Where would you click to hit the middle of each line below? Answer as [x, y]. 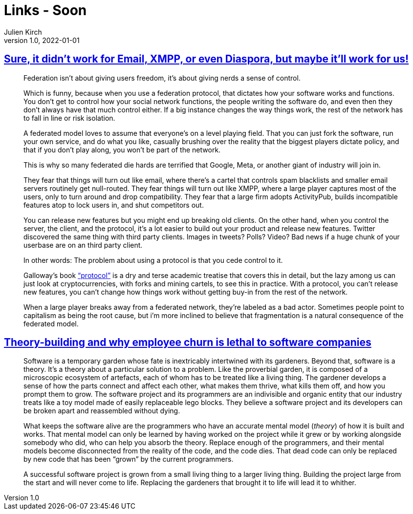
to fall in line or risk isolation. [69, 118]
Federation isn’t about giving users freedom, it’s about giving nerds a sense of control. [162, 78]
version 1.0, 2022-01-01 [42, 40]
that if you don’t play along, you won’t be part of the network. [122, 150]
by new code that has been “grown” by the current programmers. [129, 459]
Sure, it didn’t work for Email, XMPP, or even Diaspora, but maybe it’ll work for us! [206, 59]
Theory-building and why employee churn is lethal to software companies [188, 343]
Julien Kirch [23, 32]
